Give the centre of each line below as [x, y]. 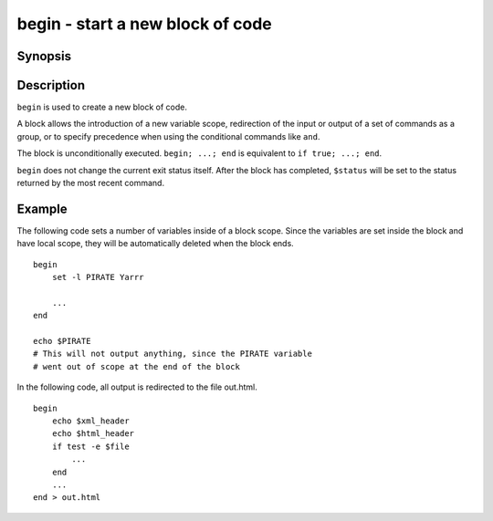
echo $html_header [93, 434]
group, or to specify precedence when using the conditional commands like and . [168, 136]
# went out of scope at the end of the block [137, 366]
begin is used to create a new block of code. [102, 107]
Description [51, 85]
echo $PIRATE [62, 341]
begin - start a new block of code [145, 24]
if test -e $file [90, 446]
